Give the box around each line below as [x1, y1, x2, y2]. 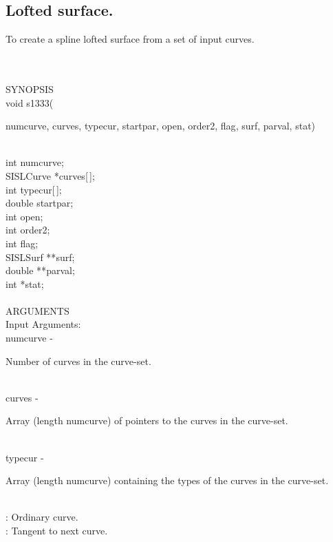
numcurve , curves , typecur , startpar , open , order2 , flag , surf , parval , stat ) [6, 118, 316, 133]
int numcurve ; [6, 155, 64, 169]
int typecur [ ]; [6, 182, 62, 196]
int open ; [6, 209, 43, 223]
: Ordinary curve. [6, 510, 78, 524]
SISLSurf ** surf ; [6, 249, 75, 264]
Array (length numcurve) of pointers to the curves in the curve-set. [6, 413, 288, 428]
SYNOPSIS [6, 81, 54, 96]
